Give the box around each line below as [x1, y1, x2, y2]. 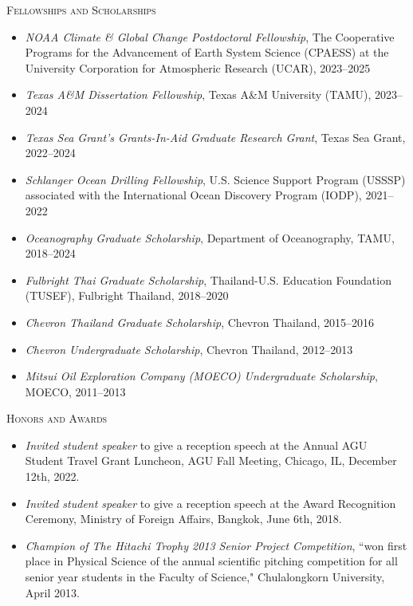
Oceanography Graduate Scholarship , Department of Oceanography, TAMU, [25, 229, 395, 246]
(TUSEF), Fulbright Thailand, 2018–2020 [25, 287, 229, 304]
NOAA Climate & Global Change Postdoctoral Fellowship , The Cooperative [25, 28, 395, 45]
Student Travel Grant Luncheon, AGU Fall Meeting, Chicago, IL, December [25, 452, 397, 469]
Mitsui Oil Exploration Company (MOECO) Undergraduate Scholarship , [25, 368, 378, 384]
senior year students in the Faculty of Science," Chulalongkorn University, [25, 569, 385, 585]
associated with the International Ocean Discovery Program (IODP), [25, 187, 362, 203]
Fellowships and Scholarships [6, 2, 156, 18]
